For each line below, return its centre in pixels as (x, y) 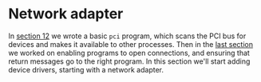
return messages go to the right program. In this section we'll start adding (129, 61)
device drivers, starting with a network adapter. (86, 69)
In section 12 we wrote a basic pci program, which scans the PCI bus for (127, 36)
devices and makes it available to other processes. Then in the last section (131, 44)
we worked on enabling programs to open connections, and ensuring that (129, 53)
